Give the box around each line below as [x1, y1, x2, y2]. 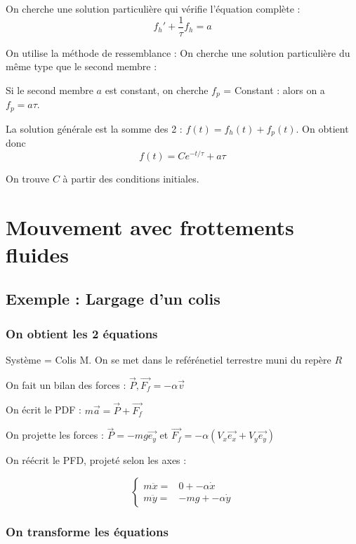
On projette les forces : [6, 427, 104, 442]
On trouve [6, 171, 50, 185]
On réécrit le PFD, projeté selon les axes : [6, 453, 187, 467]
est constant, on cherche [105, 82, 209, 97]
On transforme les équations [6, 522, 169, 540]
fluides [6, 239, 70, 268]
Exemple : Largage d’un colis [6, 288, 220, 310]
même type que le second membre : [6, 59, 157, 74]
